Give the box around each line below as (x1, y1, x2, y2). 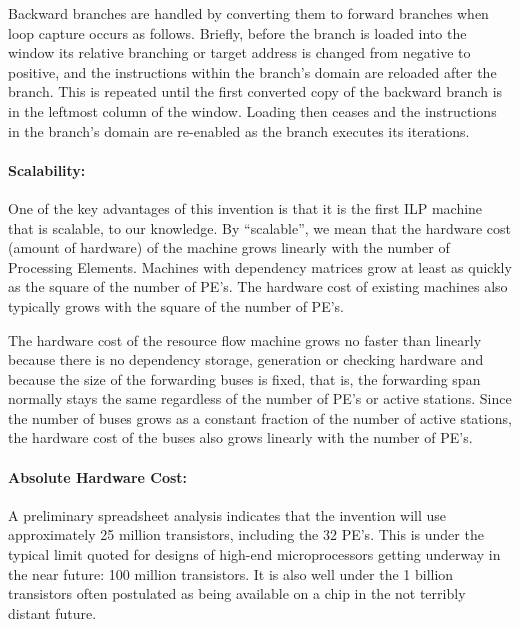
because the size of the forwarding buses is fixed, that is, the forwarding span (8, 368, 481, 389)
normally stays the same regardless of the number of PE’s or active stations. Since (8, 388, 512, 409)
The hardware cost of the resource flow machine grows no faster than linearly (8, 329, 482, 350)
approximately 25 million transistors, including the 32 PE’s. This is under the (8, 524, 484, 545)
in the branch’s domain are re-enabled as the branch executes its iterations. (8, 120, 470, 141)
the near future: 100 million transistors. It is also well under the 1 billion (8, 563, 454, 584)
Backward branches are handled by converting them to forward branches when (8, 3, 489, 23)
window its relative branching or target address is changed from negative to (8, 42, 471, 63)
